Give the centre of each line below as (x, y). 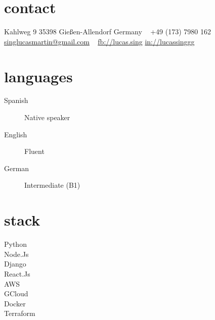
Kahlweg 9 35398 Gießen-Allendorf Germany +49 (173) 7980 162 (107, 32)
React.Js (17, 273)
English (16, 134)
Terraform (20, 313)
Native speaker (47, 117)
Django (15, 264)
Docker (15, 303)
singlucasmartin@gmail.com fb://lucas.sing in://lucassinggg (99, 41)
